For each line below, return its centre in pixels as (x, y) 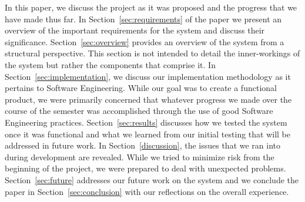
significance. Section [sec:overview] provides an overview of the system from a (145, 41)
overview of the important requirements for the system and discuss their (135, 30)
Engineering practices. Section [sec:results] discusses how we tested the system (146, 122)
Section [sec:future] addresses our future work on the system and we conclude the (152, 179)
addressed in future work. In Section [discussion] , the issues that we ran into (143, 145)
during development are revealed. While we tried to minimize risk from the (140, 156)
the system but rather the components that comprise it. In (110, 64)
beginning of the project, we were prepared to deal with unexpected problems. (145, 168)
